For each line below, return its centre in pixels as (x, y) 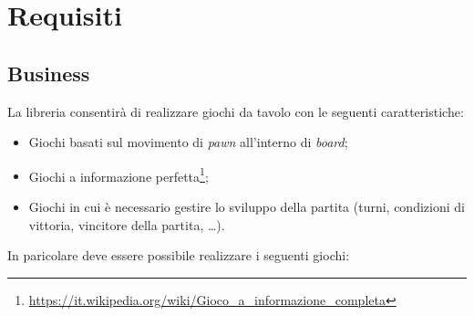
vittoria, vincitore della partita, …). (127, 224)
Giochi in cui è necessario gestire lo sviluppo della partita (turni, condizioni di (247, 207)
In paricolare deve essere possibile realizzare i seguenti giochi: (179, 255)
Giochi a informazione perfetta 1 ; (118, 174)
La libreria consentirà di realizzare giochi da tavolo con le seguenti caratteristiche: (236, 111)
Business (49, 73)
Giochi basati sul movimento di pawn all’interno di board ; (188, 142)
